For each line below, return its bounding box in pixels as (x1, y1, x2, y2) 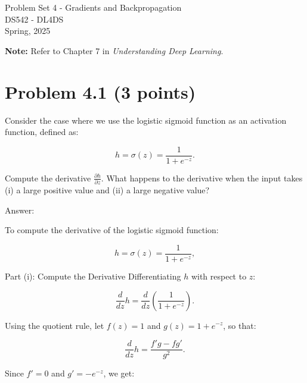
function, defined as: (5, 125, 79, 138)
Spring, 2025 (5, 24, 51, 37)
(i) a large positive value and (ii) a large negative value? (5, 184, 210, 196)
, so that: (223, 319, 256, 331)
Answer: (5, 203, 35, 216)
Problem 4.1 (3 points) (5, 79, 196, 103)
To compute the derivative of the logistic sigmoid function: (5, 224, 219, 236)
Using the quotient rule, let (5, 319, 104, 331)
